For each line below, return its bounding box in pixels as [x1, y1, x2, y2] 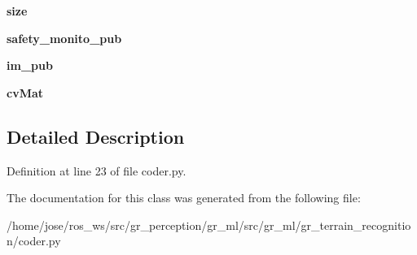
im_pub [7, 57, 53, 74]
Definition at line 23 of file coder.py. [7, 162, 187, 179]
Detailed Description [7, 123, 185, 149]
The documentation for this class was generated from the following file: [7, 189, 361, 206]
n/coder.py [7, 232, 61, 249]
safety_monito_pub [7, 29, 122, 46]
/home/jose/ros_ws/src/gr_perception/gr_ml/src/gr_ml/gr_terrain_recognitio [7, 216, 411, 233]
